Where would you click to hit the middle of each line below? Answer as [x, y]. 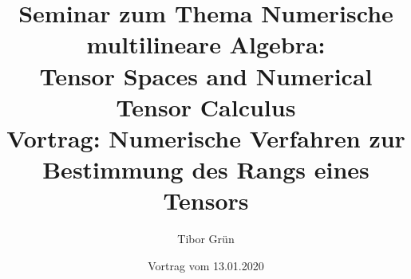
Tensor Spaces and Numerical [206, 75]
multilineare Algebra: [206, 44]
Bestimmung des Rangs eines [206, 169]
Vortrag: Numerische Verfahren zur [206, 138]
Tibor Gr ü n [206, 239]
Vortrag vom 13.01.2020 [206, 265]
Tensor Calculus [206, 106]
